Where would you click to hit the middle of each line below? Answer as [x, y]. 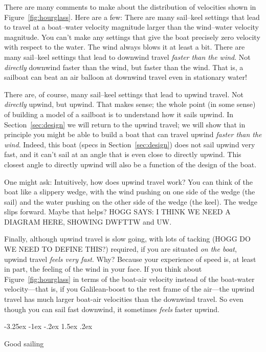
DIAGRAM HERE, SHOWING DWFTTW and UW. [88, 221]
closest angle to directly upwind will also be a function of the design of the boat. [130, 164]
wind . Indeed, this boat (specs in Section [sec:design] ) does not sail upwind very [130, 144]
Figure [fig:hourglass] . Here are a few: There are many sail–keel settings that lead [132, 17]
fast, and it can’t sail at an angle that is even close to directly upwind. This [123, 154]
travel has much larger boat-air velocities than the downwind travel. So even [124, 299]
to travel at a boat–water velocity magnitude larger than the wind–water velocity [131, 27]
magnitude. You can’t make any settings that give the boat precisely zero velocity [132, 37]
